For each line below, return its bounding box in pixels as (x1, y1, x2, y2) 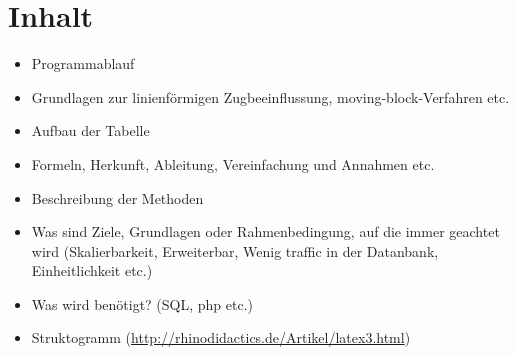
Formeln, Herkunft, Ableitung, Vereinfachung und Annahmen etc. (31, 153, 435, 174)
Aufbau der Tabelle (31, 120, 150, 141)
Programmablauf (31, 53, 135, 74)
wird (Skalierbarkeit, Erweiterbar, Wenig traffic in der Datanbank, (31, 240, 439, 261)
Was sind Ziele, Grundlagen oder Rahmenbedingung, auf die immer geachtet (31, 221, 500, 242)
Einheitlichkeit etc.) (31, 260, 153, 281)
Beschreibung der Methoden (31, 187, 204, 208)
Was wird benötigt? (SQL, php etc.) (31, 293, 254, 314)
